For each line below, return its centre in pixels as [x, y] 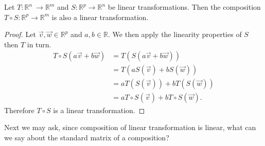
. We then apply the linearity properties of [175, 34]
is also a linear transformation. [100, 17]
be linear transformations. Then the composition [184, 7]
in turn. [39, 44]
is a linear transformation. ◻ [99, 110]
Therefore [19, 110]
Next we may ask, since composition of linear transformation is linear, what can [130, 127]
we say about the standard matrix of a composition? [87, 137]
